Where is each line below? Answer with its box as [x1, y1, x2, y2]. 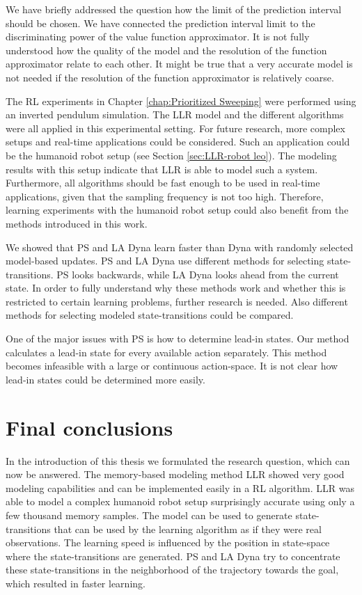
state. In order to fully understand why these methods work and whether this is [6, 280, 346, 295]
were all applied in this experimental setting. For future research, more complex [6, 120, 345, 135]
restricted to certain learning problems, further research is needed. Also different [6, 294, 348, 308]
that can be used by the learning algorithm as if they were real [54, 521, 322, 536]
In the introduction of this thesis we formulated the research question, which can [6, 453, 350, 468]
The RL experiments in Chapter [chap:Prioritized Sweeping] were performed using [6, 93, 356, 108]
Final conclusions [6, 413, 173, 441]
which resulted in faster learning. [6, 576, 145, 590]
